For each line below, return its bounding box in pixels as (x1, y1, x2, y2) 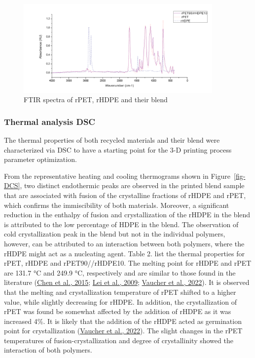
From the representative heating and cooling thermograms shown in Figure (4, 170, 230, 181)
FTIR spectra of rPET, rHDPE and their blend (24, 94, 168, 105)
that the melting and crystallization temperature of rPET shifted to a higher (4, 286, 236, 297)
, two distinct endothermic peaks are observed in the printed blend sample (20, 180, 245, 191)
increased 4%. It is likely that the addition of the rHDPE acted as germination (4, 316, 242, 326)
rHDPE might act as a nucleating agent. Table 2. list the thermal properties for (4, 248, 245, 258)
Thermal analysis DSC (4, 115, 95, 127)
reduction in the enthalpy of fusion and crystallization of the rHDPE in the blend (4, 209, 251, 220)
